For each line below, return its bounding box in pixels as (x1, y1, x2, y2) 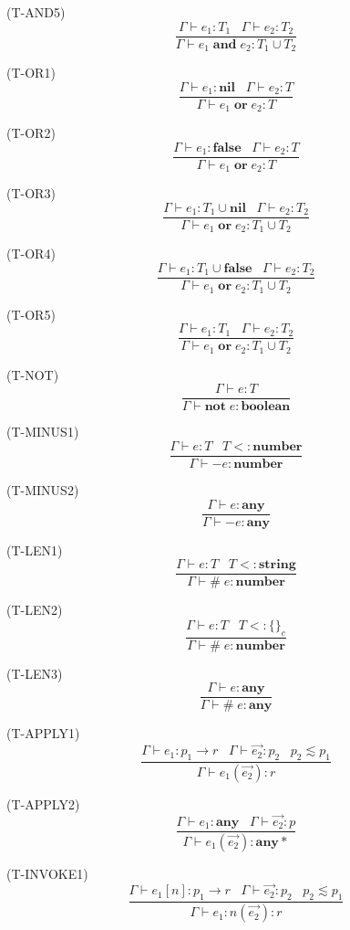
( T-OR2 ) (6, 123, 56, 143)
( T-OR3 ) (6, 184, 56, 203)
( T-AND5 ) (6, 3, 66, 21)
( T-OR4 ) (6, 244, 56, 263)
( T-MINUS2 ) (6, 480, 79, 499)
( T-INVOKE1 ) (6, 863, 88, 882)
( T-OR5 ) (6, 304, 56, 323)
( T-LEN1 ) (6, 540, 63, 559)
